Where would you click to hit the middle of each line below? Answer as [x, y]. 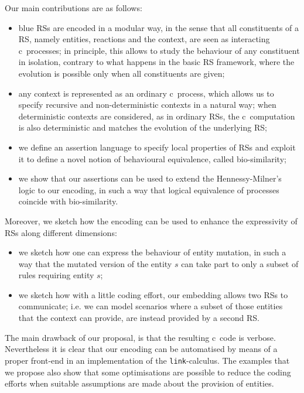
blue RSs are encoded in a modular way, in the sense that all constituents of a [159, 27]
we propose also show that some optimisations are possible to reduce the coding [148, 372]
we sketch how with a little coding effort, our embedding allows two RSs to [153, 294]
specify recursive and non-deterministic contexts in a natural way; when [147, 105]
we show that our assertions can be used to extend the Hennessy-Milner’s [150, 178]
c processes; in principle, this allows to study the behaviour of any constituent [159, 50]
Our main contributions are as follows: [74, 8]
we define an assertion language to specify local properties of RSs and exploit [157, 147]
